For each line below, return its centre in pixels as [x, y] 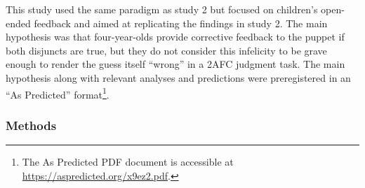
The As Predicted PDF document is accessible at [128, 162]
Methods [31, 125]
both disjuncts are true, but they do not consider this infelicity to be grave [166, 50]
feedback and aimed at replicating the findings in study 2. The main [181, 23]
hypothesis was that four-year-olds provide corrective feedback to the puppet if [175, 37]
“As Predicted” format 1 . [58, 93]
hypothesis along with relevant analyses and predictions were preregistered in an [178, 77]
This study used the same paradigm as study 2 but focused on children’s [162, 9]
